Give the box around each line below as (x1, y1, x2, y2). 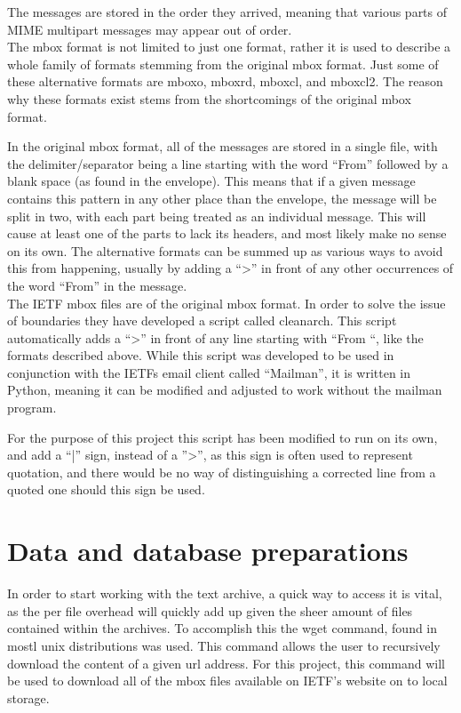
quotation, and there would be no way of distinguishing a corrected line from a (7, 462, 436, 481)
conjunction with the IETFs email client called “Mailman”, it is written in (7, 363, 411, 381)
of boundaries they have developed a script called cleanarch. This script (7, 311, 397, 330)
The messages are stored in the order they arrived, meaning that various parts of (7, 3, 448, 20)
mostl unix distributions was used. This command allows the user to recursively (7, 636, 441, 654)
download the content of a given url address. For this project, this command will (7, 653, 446, 672)
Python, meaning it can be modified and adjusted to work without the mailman (7, 381, 442, 399)
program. (7, 398, 57, 417)
